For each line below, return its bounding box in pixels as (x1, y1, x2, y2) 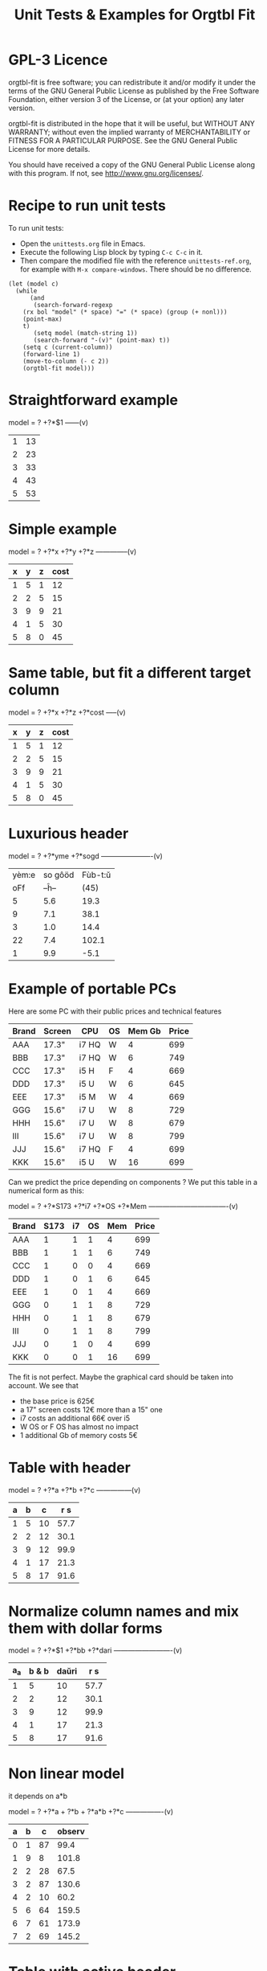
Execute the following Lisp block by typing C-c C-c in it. (19, 247, 203, 256)
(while (15, 287, 38, 295)
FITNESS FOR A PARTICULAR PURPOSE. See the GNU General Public (8, 135, 238, 145)
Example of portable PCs (8, 979, 177, 998)
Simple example (8, 520, 118, 538)
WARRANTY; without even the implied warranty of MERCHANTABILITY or (8, 127, 251, 137)
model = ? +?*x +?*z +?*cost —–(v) (8, 707, 126, 717)
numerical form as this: (8, 1186, 84, 1195)
